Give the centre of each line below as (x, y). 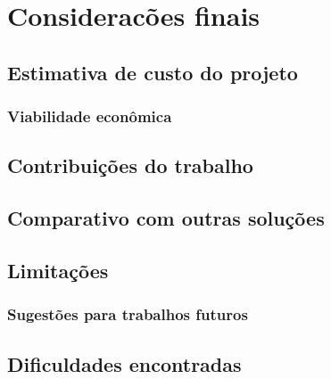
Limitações (58, 270)
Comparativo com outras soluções (166, 218)
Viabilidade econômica (90, 116)
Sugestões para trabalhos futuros (128, 314)
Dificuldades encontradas (124, 363)
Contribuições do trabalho (130, 165)
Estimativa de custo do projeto (153, 72)
